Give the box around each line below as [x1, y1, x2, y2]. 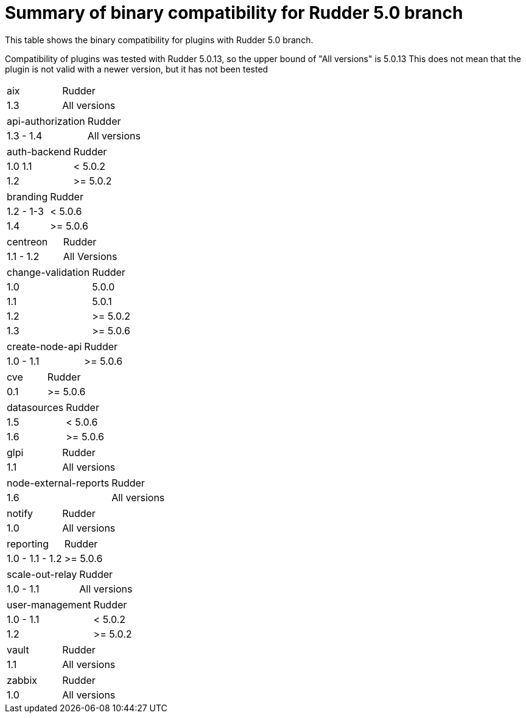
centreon [7, 235, 48, 248]
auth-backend [7, 145, 71, 158]
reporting [7, 537, 49, 550]
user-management [7, 598, 91, 611]
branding [7, 190, 48, 203]
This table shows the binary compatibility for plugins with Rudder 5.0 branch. [5, 34, 314, 45]
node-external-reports [7, 476, 110, 489]
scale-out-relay [7, 568, 77, 580]
